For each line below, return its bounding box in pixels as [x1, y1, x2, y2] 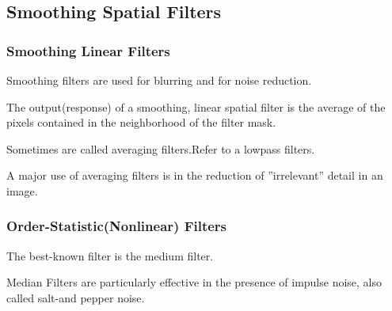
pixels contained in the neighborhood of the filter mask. [6, 114, 276, 131]
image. [6, 182, 38, 199]
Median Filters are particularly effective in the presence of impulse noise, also [6, 274, 382, 290]
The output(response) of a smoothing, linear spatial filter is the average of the [6, 98, 386, 115]
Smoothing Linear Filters [6, 40, 170, 60]
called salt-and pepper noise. [6, 289, 145, 305]
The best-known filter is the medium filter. [6, 247, 214, 264]
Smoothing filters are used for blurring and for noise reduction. [6, 72, 312, 88]
